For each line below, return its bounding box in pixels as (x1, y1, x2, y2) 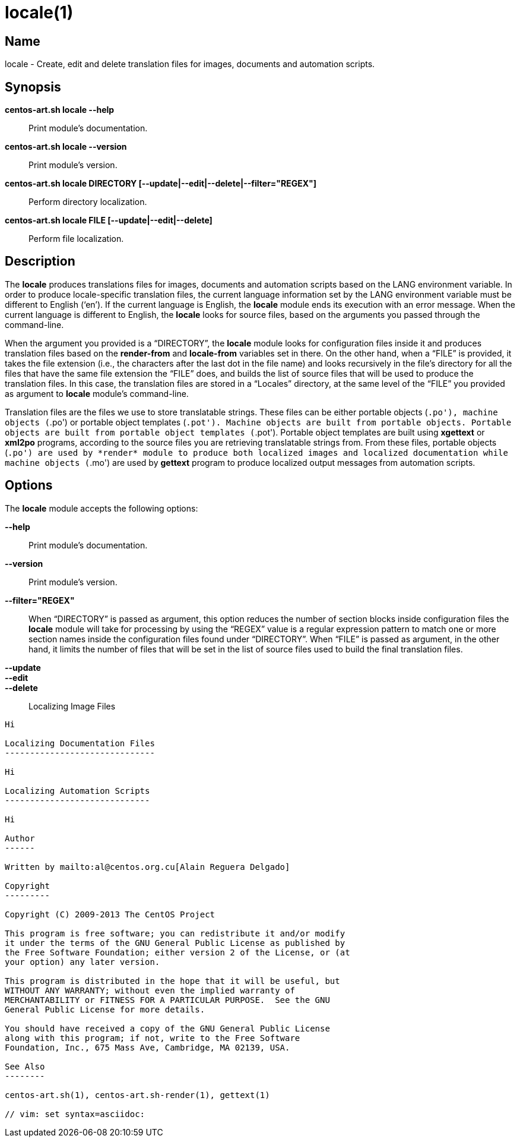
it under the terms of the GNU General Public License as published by (5, 938, 345, 948)
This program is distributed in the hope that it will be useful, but (5, 976, 340, 986)
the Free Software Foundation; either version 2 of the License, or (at (5, 947, 350, 957)
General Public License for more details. (5, 1004, 205, 1014)
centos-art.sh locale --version (5, 141, 127, 152)
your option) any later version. (5, 957, 160, 967)
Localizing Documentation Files (5, 738, 155, 748)
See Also (5, 1061, 45, 1071)
